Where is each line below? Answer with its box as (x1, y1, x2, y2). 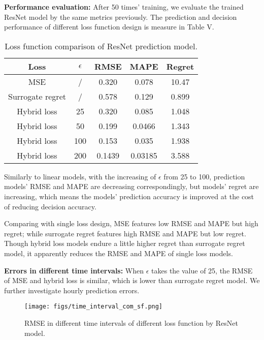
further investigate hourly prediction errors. (4, 285, 140, 295)
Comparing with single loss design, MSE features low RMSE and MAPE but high (4, 218, 258, 229)
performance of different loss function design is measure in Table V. (4, 21, 214, 32)
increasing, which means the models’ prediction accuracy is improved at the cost (4, 191, 254, 201)
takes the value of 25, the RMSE (151, 265, 253, 275)
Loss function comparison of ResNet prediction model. (5, 40, 197, 52)
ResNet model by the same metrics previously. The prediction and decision (4, 11, 237, 22)
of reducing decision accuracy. (4, 201, 96, 211)
